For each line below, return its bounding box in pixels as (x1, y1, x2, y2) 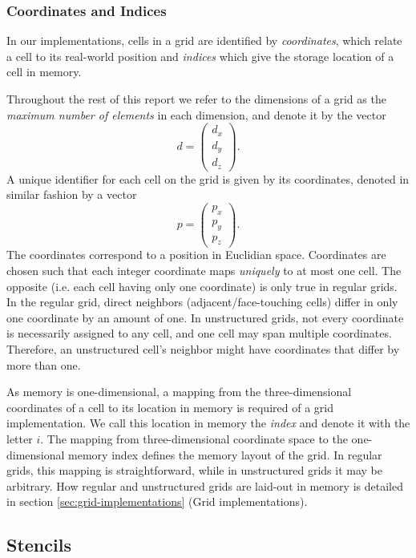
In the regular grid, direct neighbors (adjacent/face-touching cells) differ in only (6, 293, 398, 310)
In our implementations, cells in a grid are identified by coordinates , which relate (6, 32, 402, 49)
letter (6, 431, 33, 447)
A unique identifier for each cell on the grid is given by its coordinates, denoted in (6, 170, 410, 187)
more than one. (6, 356, 81, 373)
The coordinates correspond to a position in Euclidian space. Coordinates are (6, 246, 386, 263)
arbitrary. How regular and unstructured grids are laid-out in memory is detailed (6, 477, 403, 494)
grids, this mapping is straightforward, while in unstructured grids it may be (6, 462, 383, 479)
